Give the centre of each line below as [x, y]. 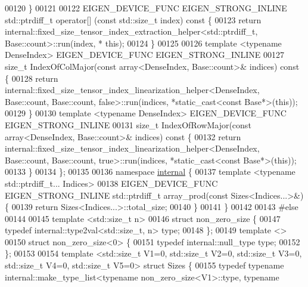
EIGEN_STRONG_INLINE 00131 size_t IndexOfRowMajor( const [128, 124]
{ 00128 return [32, 78]
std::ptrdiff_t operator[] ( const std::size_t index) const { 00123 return [133, 19]
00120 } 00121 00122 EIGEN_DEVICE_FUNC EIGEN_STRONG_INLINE [146, 8]
